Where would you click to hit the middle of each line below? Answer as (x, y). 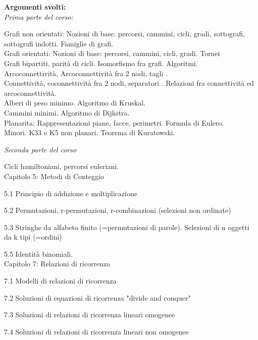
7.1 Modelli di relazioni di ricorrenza (60, 281)
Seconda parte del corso (40, 149)
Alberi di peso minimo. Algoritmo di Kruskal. (75, 103)
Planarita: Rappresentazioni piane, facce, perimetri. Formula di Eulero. (114, 122)
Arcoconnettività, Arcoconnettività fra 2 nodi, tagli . (86, 73)
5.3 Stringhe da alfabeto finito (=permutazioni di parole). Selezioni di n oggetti (127, 227)
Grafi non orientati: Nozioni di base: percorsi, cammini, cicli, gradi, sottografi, (124, 34)
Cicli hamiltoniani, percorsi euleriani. (61, 166)
